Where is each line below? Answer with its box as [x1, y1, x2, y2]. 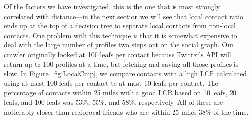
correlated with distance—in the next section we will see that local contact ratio [4, 11, 244, 21]
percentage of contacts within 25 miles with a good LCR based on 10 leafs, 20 [4, 87, 237, 98]
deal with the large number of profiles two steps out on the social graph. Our [4, 40, 234, 50]
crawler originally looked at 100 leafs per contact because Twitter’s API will [4, 49, 231, 59]
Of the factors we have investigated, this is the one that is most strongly [4, 1, 220, 11]
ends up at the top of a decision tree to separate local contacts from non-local [4, 20, 236, 31]
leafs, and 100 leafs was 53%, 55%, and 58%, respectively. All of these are [4, 97, 223, 107]
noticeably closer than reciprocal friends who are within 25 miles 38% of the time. [4, 106, 249, 117]
